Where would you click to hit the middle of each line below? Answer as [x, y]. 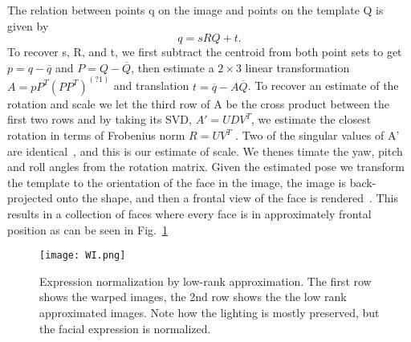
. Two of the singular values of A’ [317, 135]
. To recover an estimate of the [323, 85]
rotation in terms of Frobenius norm [96, 135]
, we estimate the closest [311, 119]
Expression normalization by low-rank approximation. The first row [205, 281]
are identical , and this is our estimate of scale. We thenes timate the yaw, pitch [205, 151]
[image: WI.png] [83, 256]
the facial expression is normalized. [125, 328]
